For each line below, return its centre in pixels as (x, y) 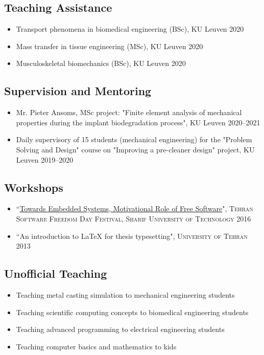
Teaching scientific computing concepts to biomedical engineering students (132, 312)
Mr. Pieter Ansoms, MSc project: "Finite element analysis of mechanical (129, 112)
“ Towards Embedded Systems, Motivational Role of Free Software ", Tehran (135, 208)
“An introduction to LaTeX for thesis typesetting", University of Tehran (132, 236)
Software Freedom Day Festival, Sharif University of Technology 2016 (134, 218)
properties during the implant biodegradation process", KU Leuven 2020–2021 (138, 122)
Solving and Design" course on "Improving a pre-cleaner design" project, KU (135, 149)
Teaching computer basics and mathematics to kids (96, 346)
